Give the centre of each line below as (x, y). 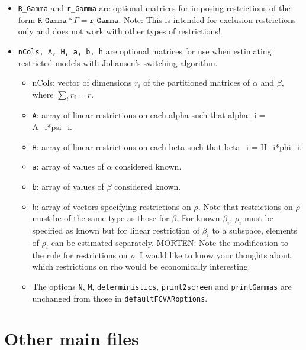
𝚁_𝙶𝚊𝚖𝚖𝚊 (52, 20)
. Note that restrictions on (245, 206)
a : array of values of (68, 166)
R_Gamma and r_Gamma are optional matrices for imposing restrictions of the (154, 8)
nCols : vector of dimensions (82, 82)
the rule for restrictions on (80, 255)
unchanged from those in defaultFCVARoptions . (120, 298)
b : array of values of (68, 187)
